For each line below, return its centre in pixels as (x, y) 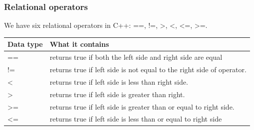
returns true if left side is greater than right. (117, 94)
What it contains (79, 44)
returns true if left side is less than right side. (119, 81)
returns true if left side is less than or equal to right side (136, 119)
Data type (25, 44)
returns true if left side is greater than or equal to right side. (142, 106)
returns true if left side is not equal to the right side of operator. (148, 69)
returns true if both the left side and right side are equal (136, 57)
